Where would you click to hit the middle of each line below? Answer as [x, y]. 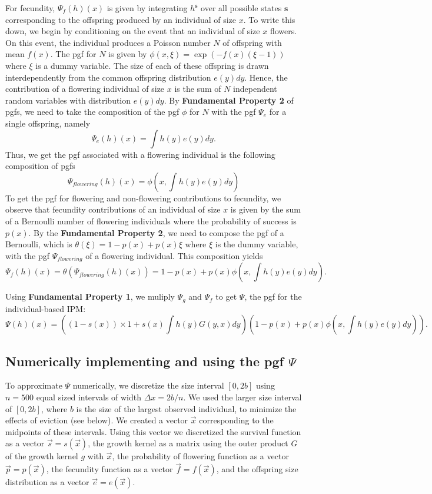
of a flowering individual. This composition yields [174, 255]
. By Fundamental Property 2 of [229, 100]
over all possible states [241, 8]
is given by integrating [147, 8]
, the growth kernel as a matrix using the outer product [188, 443]
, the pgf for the [273, 296]
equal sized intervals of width [89, 397]
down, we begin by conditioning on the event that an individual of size [133, 31]
